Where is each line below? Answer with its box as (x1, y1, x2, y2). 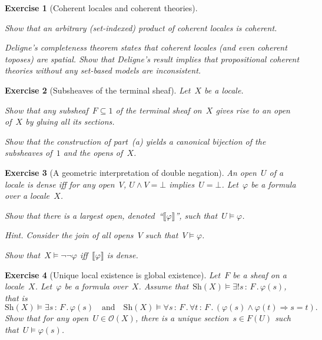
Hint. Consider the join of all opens (5, 229, 134, 241)
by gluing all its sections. (25, 115, 115, 128)
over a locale (5, 189, 50, 202)
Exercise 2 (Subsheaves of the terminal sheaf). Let (5, 84, 191, 96)
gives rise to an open (215, 104, 290, 116)
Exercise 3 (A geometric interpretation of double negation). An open (5, 166, 257, 178)
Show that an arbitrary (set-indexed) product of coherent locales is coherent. (5, 21, 277, 34)
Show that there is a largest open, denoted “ (5, 209, 163, 221)
